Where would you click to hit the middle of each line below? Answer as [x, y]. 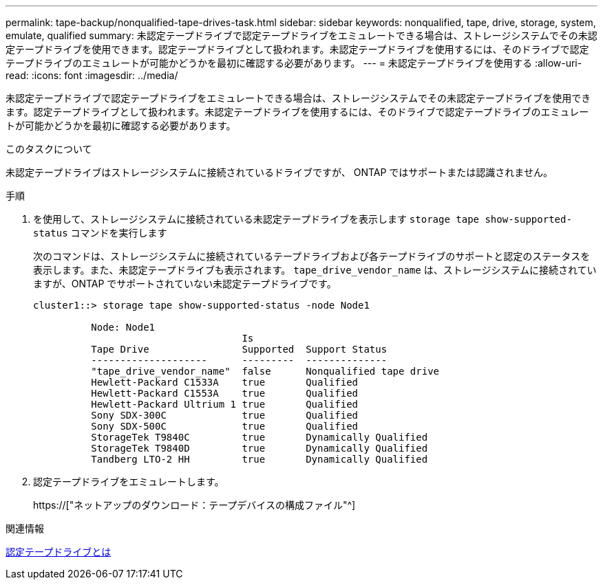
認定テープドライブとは [59, 552]
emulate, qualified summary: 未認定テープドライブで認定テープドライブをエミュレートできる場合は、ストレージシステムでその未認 [301, 35]
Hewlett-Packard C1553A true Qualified [225, 393]
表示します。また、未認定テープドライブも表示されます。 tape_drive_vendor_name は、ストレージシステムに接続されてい [315, 270]
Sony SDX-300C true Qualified [225, 415]
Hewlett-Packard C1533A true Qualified [225, 382]
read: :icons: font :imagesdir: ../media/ [92, 75]
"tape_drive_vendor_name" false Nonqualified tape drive [265, 371]
